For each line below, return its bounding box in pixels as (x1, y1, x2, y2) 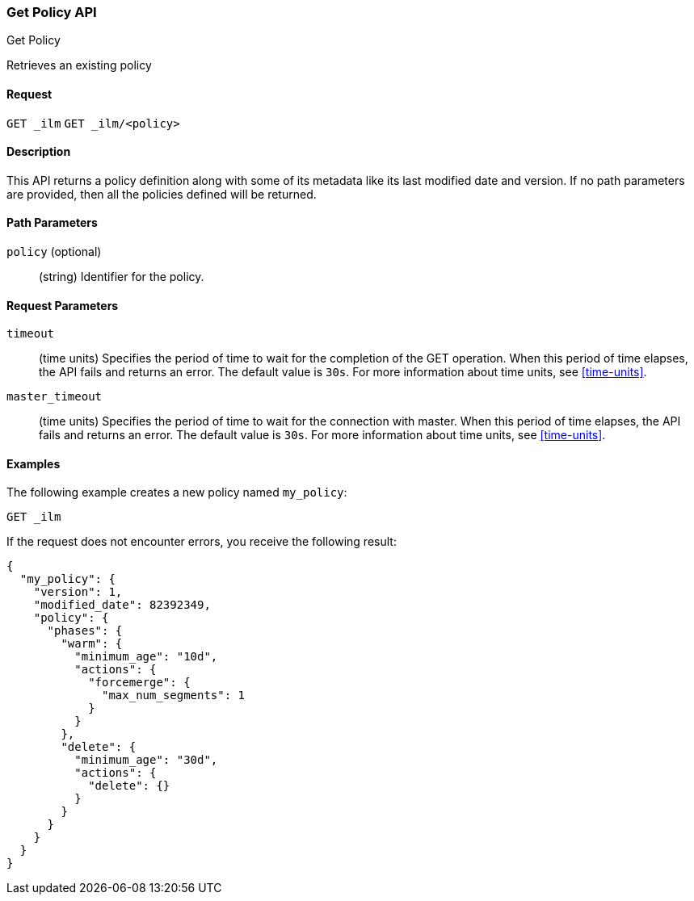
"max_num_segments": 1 (102, 689, 246, 702)
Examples (6, 456, 61, 471)
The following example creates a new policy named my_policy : (6, 485, 347, 500)
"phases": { (47, 624, 123, 638)
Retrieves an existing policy (6, 58, 152, 73)
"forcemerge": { (88, 676, 191, 689)
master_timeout (6, 390, 103, 404)
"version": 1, (33, 585, 123, 599)
